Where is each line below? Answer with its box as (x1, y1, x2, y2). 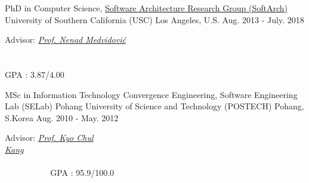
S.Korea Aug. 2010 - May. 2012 (5, 111, 119, 124)
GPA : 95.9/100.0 (50, 166, 115, 179)
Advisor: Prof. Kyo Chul (5, 131, 94, 144)
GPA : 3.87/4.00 (5, 68, 64, 80)
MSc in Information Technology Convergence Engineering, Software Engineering (5, 88, 298, 100)
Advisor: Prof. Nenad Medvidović (5, 33, 126, 46)
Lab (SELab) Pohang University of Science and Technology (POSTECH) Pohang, (5, 100, 304, 112)
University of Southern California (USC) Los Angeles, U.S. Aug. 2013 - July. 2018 (5, 13, 304, 26)
